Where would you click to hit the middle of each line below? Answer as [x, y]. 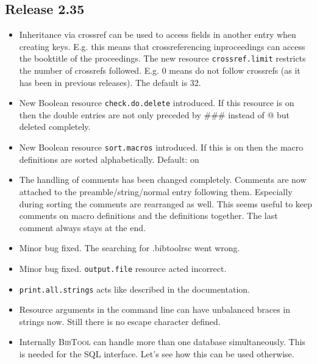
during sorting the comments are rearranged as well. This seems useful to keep [166, 203]
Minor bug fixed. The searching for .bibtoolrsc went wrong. [130, 248]
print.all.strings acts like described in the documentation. [134, 289]
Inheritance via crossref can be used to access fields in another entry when [158, 34]
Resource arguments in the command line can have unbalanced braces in [155, 309]
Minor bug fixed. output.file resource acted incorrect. [123, 268]
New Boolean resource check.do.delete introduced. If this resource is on [157, 103]
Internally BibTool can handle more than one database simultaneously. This [162, 342]
